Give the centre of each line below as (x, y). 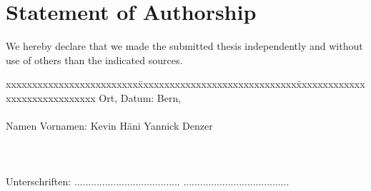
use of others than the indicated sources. (94, 60)
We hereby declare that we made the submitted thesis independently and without (184, 46)
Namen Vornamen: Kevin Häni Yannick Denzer (109, 126)
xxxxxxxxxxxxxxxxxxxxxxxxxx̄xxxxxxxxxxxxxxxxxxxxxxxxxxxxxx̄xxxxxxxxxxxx (185, 84)
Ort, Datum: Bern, (140, 97)
